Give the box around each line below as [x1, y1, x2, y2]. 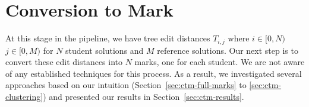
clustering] [5, 90, 43, 102]
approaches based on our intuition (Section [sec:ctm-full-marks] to [5, 79, 247, 91]
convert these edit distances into [5, 56, 123, 68]
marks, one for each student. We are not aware [134, 56, 305, 68]
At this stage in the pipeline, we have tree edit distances [5, 32, 210, 44]
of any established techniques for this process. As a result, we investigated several [5, 67, 302, 79]
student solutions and [65, 44, 144, 56]
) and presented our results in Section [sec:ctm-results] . [43, 90, 244, 102]
